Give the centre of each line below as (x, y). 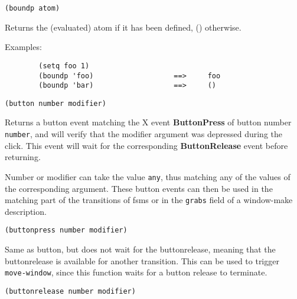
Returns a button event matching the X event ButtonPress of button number (148, 122)
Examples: (23, 47)
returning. (23, 157)
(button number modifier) (56, 103)
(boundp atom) (32, 8)
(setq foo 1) (64, 66)
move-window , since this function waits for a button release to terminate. (136, 272)
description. (26, 211)
